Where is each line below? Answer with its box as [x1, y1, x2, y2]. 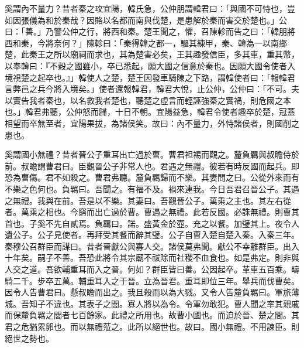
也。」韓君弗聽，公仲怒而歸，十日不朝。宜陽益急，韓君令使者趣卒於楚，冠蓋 [5, 105, 295, 118]
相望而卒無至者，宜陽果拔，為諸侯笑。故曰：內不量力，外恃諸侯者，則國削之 [5, 117, 299, 129]
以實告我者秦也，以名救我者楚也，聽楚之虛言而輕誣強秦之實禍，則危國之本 [5, 94, 291, 106]
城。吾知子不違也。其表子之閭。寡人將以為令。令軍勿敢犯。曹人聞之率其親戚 [5, 297, 299, 309]
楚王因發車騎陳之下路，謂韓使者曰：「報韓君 [127, 71, 295, 83]
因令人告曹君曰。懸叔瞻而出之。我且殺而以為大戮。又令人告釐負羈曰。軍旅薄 [5, 286, 299, 298]
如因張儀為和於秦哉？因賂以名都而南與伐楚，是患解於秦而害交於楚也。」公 [5, 13, 287, 26]
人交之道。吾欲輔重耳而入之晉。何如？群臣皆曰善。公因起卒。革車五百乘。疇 [5, 263, 299, 275]
